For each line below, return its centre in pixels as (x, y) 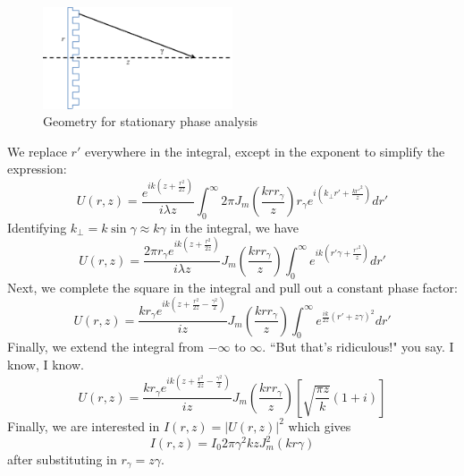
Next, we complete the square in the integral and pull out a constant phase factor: (232, 287)
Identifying (37, 227)
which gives (320, 425)
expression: (37, 169)
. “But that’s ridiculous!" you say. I (358, 347)
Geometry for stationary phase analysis (151, 121)
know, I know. (46, 364)
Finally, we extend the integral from (106, 347)
